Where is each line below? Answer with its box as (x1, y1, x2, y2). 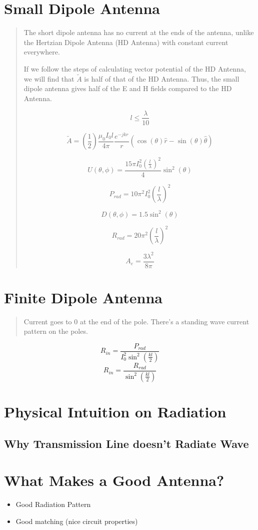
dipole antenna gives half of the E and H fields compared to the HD (23, 83, 232, 94)
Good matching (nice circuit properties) (15, 515, 138, 526)
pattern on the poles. (23, 326, 88, 336)
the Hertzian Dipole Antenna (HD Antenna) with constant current (23, 37, 228, 47)
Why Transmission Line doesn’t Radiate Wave (4, 435, 249, 451)
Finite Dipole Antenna (4, 287, 162, 307)
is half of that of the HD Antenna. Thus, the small (84, 73, 239, 84)
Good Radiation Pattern (15, 499, 91, 509)
